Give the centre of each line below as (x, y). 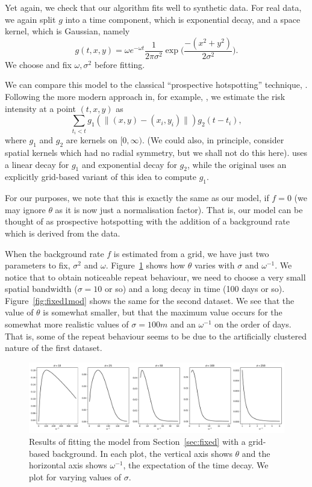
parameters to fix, (38, 265)
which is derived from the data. (63, 233)
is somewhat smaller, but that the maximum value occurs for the (163, 312)
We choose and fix (38, 64)
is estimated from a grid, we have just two (191, 253)
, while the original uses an (237, 164)
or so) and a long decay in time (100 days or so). (195, 289)
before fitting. (120, 64)
